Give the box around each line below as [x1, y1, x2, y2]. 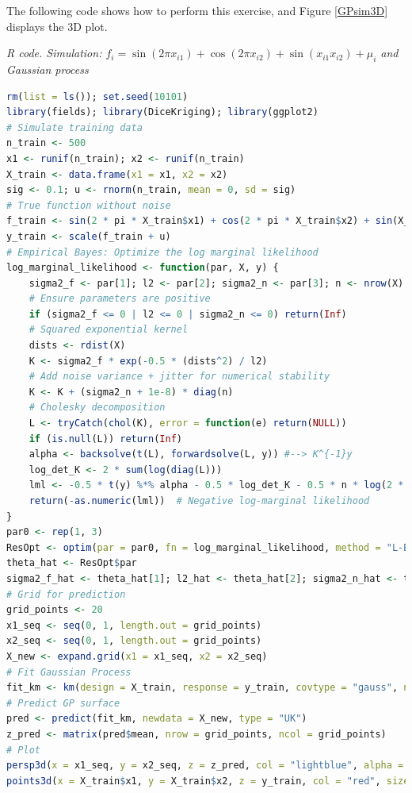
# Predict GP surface [6, 697, 120, 709]
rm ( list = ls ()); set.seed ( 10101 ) [6, 90, 189, 102]
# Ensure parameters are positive [29, 293, 211, 305]
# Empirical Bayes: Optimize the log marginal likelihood [6, 246, 319, 258]
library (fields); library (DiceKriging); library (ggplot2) [6, 106, 319, 118]
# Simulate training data [6, 121, 143, 133]
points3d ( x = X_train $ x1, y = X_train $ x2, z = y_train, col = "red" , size [6, 775, 410, 787]
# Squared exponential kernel [29, 324, 189, 336]
